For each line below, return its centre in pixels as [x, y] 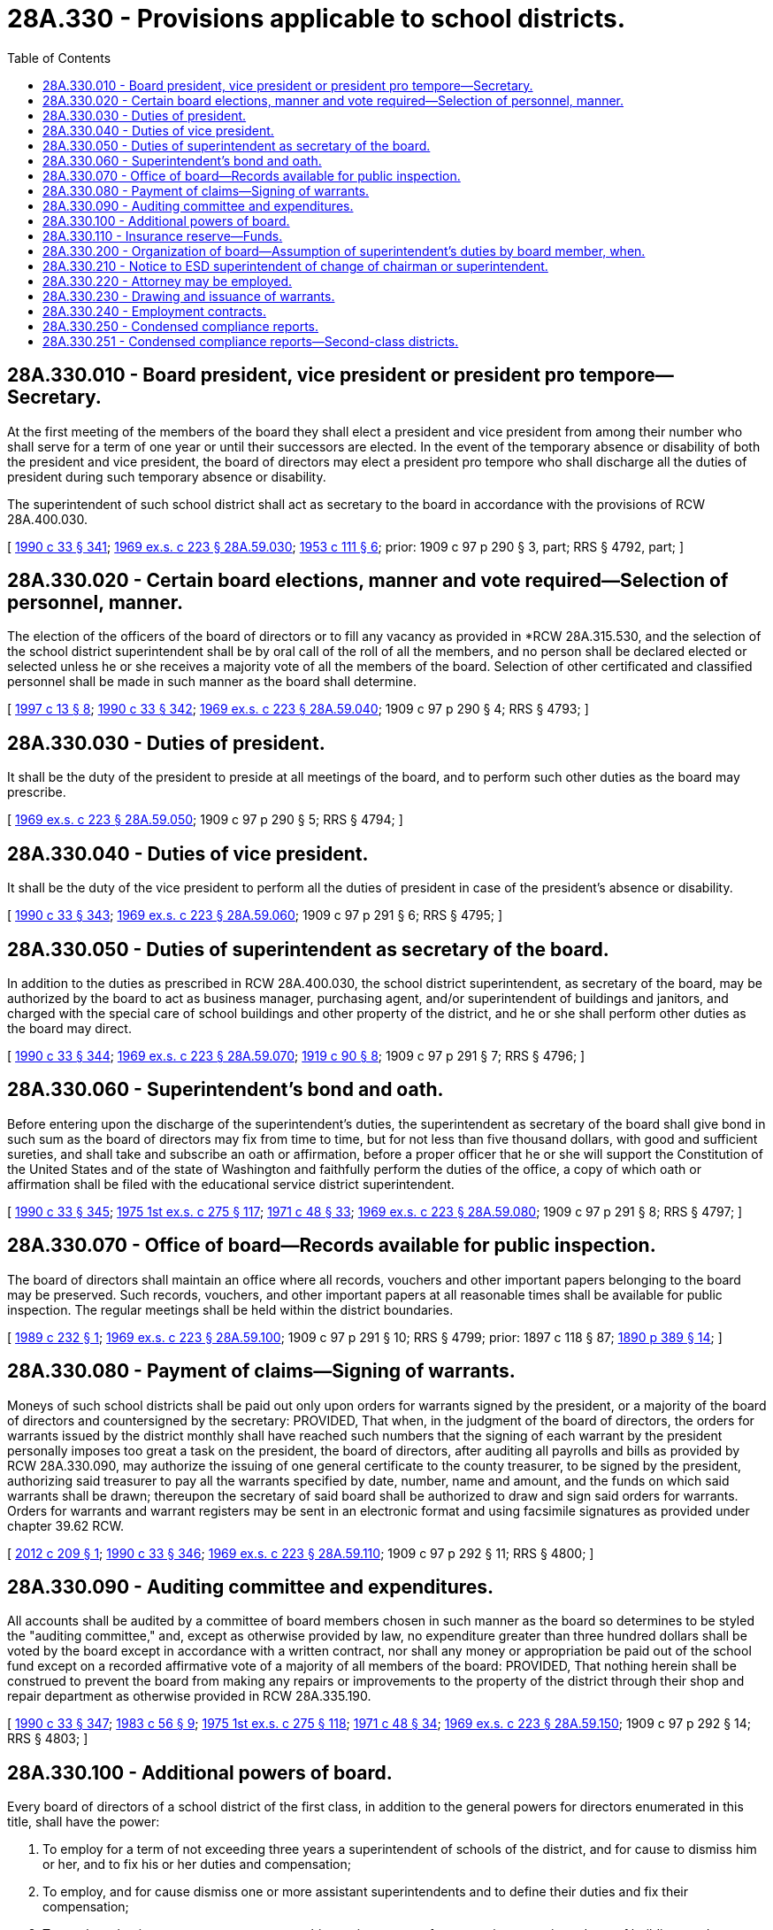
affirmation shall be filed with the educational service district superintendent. [231, 1184]
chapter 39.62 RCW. [66, 1525]
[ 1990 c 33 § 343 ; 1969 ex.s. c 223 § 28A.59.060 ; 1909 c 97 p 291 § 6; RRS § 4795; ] [255, 915]
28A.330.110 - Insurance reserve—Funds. [163, 235]
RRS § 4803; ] [48, 1739]
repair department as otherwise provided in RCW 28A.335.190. [189, 1696]
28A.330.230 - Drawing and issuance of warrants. [189, 296]
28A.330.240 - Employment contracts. [154, 311]
